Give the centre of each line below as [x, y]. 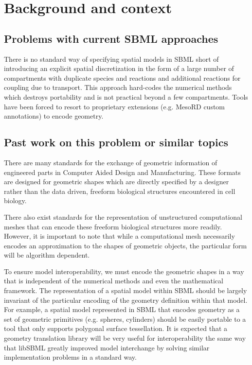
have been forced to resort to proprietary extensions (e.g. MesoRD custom [115, 106]
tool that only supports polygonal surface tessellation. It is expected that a [116, 328]
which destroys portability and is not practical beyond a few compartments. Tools [126, 96]
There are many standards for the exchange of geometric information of [111, 162]
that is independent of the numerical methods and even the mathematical [114, 281]
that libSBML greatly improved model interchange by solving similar [107, 347]
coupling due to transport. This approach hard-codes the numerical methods [118, 87]
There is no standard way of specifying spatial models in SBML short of [111, 59]
